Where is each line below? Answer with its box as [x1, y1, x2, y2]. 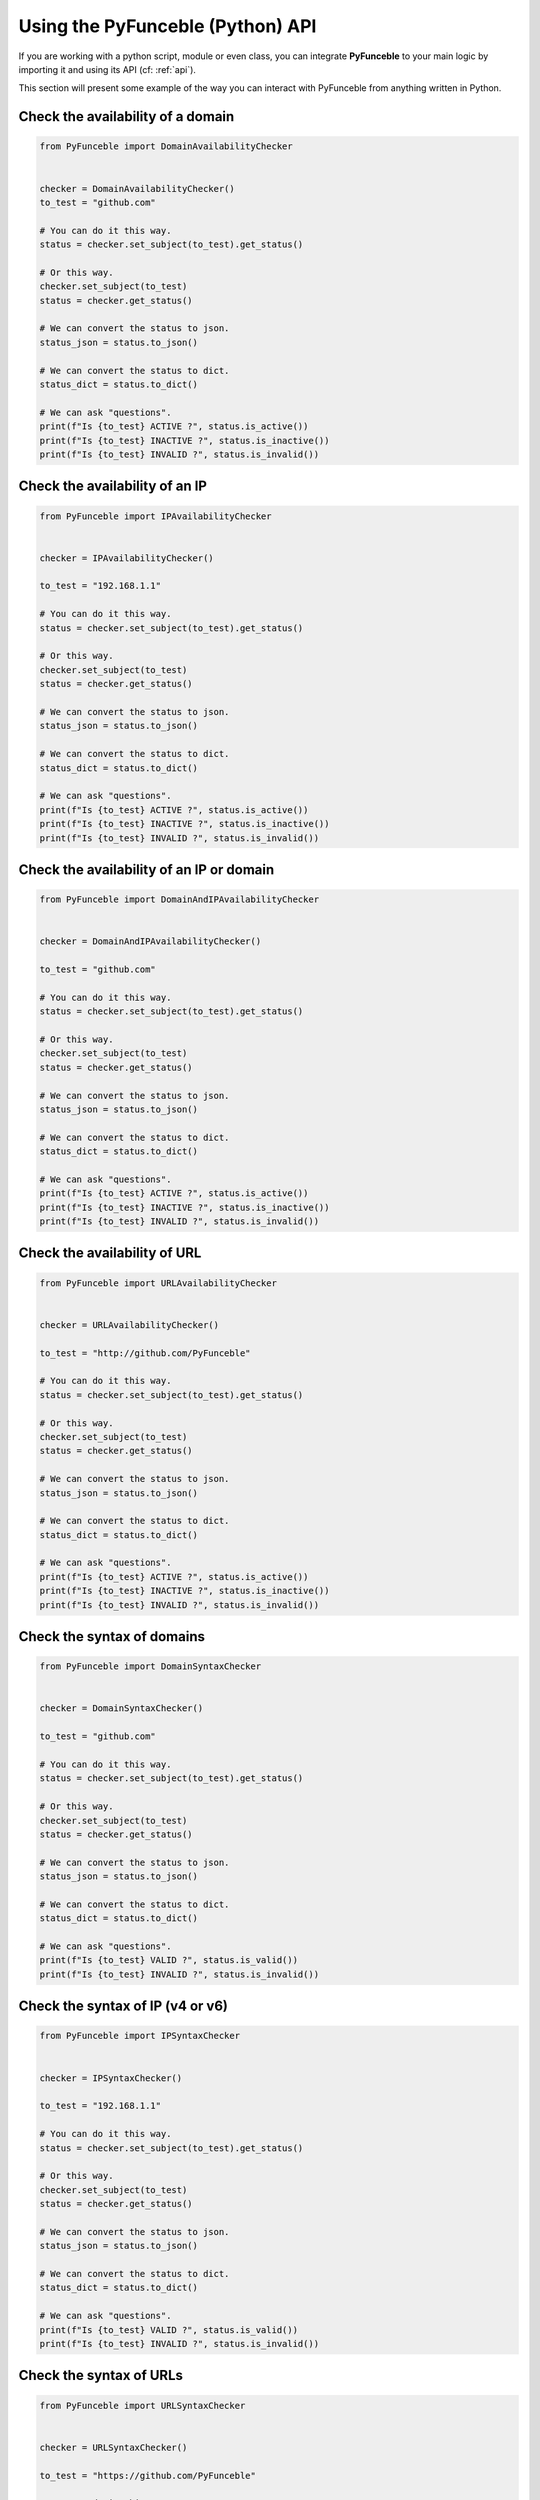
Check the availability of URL [18, 1245, 202, 1262]
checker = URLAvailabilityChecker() [39, 1319, 220, 1330]
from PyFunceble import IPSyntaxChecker [39, 2030, 240, 2042]
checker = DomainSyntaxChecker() [39, 1703, 204, 1714]
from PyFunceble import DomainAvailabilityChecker [39, 141, 294, 152]
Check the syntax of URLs [18, 2367, 184, 2384]
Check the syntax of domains [18, 1628, 205, 1645]
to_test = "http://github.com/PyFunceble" [39, 1347, 251, 1359]
